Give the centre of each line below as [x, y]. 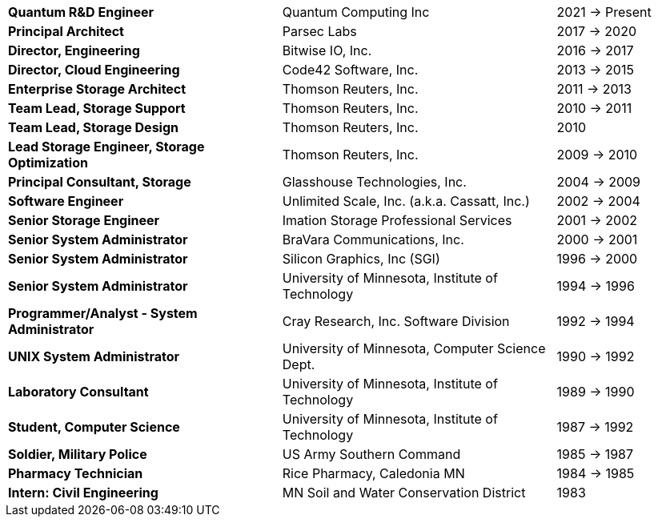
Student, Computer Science [94, 427]
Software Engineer [66, 201]
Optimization [48, 163]
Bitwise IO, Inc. [327, 50]
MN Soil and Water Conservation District [404, 493]
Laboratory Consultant [78, 392]
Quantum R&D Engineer [81, 12]
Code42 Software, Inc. [350, 70]
